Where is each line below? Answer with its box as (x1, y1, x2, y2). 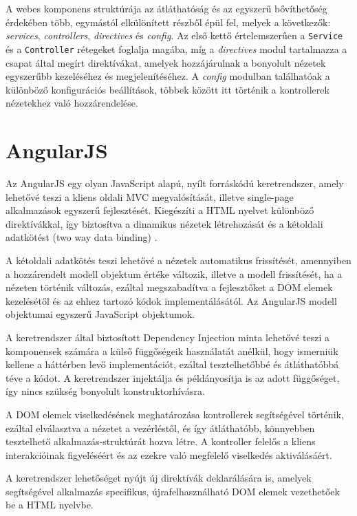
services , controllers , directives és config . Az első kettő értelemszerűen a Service (6, 28, 343, 43)
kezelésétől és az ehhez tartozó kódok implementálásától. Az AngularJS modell (6, 293, 337, 308)
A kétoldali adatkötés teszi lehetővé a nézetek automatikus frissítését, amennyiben (6, 252, 351, 267)
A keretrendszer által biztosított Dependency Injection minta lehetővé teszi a (6, 330, 330, 344)
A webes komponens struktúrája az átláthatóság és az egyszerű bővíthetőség (6, 1, 327, 15)
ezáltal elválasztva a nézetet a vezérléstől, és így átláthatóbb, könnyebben (6, 420, 315, 435)
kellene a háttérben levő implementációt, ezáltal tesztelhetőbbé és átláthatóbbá (6, 357, 339, 372)
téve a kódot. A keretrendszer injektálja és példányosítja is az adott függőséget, (6, 370, 340, 385)
